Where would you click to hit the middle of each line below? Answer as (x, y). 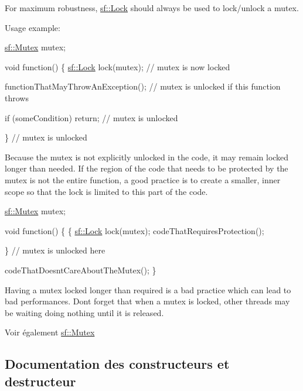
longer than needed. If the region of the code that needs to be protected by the (147, 168)
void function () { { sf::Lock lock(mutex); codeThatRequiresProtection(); (135, 230)
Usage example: (33, 27)
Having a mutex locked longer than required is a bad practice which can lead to (148, 289)
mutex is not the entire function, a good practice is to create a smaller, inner (143, 179)
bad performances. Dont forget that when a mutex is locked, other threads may (147, 301)
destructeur (40, 381)
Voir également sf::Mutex (50, 332)
